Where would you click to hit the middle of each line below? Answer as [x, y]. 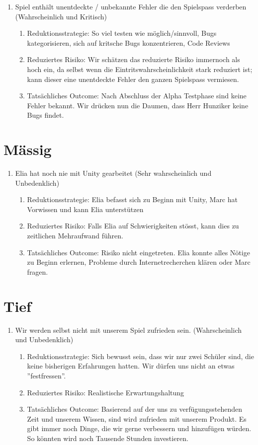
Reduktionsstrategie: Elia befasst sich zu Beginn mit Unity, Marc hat [132, 199]
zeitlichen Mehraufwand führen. [75, 236]
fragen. [38, 271]
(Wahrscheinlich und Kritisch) [61, 16]
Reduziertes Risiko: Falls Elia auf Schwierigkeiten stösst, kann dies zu [133, 226]
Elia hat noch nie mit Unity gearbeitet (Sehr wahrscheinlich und [113, 173]
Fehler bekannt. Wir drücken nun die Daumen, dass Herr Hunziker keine [138, 105]
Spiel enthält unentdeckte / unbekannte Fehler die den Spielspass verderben [131, 6]
